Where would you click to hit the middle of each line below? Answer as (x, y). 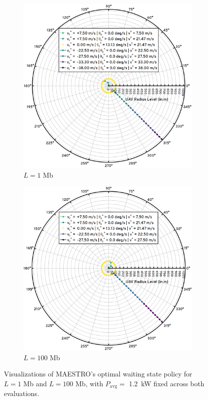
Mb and (35, 383)
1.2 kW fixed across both (167, 383)
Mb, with (89, 383)
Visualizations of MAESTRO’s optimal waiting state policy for (98, 374)
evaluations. (22, 393)
